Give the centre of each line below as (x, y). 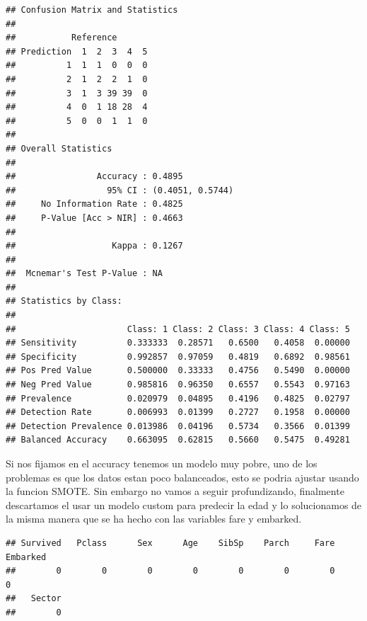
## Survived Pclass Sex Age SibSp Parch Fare (170, 543)
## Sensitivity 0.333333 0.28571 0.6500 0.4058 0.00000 (178, 343)
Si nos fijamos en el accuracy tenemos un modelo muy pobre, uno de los (162, 463)
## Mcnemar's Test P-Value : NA (84, 274)
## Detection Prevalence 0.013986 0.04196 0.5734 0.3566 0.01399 (178, 426)
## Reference (62, 38)
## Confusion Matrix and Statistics (92, 10)
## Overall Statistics (59, 148)
